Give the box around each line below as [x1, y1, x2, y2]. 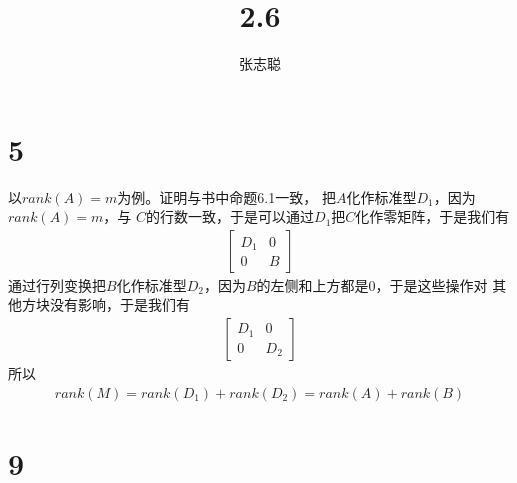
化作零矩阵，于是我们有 [355, 206, 510, 227]
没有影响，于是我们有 [49, 294, 190, 315]
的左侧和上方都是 [256, 274, 369, 295]
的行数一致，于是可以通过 [146, 206, 315, 227]
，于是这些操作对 [375, 274, 488, 295]
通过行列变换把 [8, 274, 106, 295]
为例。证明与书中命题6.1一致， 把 [117, 186, 336, 207]
